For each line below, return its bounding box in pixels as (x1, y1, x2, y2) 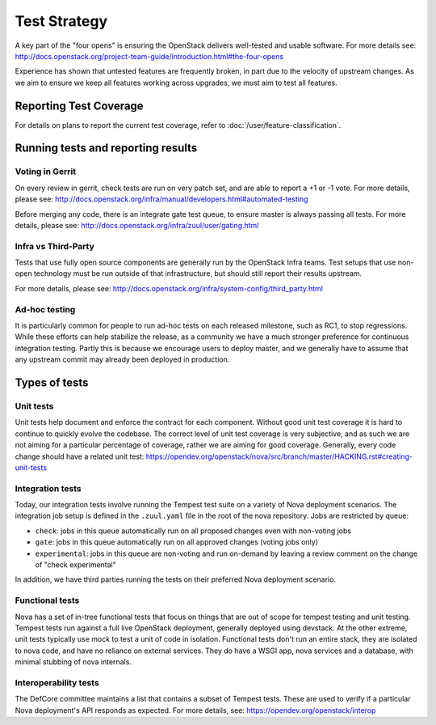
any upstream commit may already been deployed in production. (15, 354, 230, 364)
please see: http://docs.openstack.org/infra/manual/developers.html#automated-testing (15, 194, 308, 204)
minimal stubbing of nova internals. (15, 657, 132, 667)
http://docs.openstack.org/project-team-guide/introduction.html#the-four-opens (15, 51, 284, 61)
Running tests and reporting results (15, 142, 198, 155)
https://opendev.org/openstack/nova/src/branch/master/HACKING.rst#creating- (145, 452, 413, 461)
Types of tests (15, 376, 89, 389)
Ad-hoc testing (15, 303, 76, 315)
